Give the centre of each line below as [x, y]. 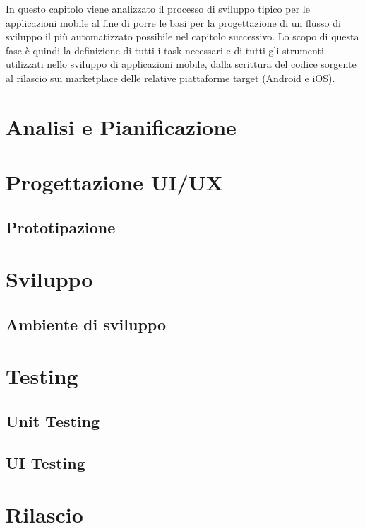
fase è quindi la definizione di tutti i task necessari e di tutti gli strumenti [165, 50]
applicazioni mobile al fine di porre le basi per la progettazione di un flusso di [173, 22]
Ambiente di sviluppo [86, 324]
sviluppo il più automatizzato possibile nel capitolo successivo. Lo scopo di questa [182, 36]
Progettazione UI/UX [114, 182]
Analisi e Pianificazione [121, 126]
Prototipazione [61, 227]
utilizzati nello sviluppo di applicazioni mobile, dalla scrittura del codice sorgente [181, 64]
